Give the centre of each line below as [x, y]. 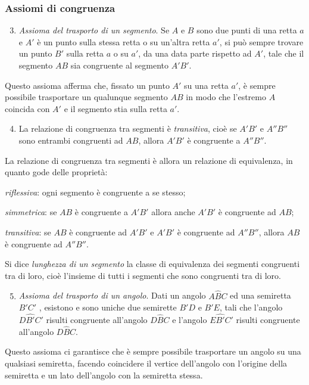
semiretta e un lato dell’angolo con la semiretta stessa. [104, 375]
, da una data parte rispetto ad [195, 53]
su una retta [206, 85]
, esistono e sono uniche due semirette [108, 307]
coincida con [27, 108]
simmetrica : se [31, 212]
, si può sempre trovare [261, 41]
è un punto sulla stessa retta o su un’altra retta [124, 41]
